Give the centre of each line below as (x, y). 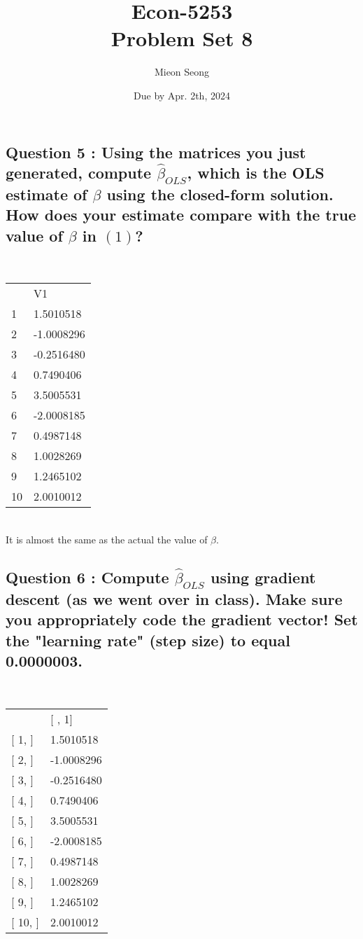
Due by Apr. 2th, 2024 (182, 95)
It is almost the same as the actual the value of (107, 539)
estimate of (47, 194)
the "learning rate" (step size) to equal (148, 640)
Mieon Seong (182, 72)
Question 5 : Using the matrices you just (156, 152)
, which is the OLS (256, 172)
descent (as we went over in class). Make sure (174, 599)
